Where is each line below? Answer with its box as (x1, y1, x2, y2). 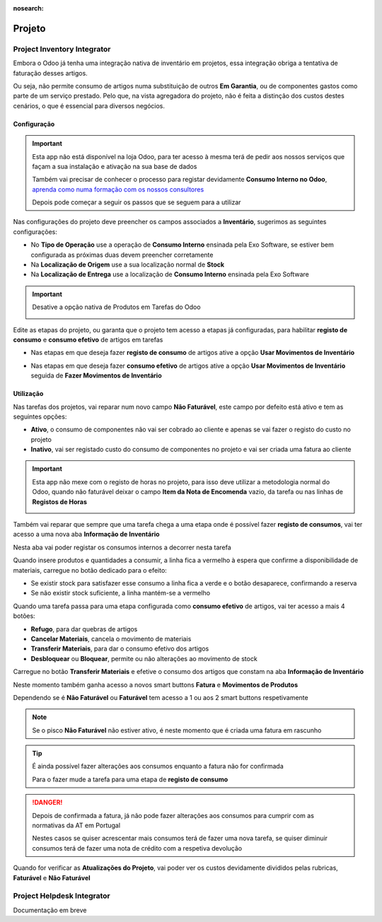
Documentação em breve (13, 906, 87, 914)
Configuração (13, 119, 55, 128)
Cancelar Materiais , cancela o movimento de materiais (30, 634, 192, 643)
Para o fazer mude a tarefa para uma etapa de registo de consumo (32, 775, 228, 783)
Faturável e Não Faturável (13, 873, 91, 882)
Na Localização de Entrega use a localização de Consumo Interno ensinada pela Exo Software (30, 270, 309, 279)
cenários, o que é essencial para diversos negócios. (13, 101, 166, 110)
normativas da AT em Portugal (32, 821, 120, 830)
